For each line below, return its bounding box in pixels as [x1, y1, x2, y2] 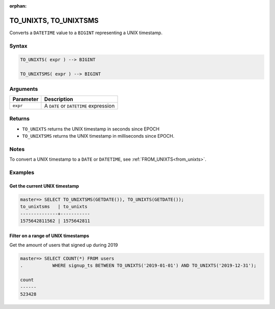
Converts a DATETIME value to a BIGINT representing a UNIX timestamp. [9, 30, 163, 36]
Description [44, 95, 73, 102]
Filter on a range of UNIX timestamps [9, 233, 89, 239]
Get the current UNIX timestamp [9, 183, 79, 189]
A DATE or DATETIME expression [44, 102, 115, 109]
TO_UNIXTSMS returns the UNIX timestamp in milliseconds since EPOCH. [22, 133, 175, 139]
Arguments [9, 85, 38, 92]
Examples [9, 169, 35, 176]
